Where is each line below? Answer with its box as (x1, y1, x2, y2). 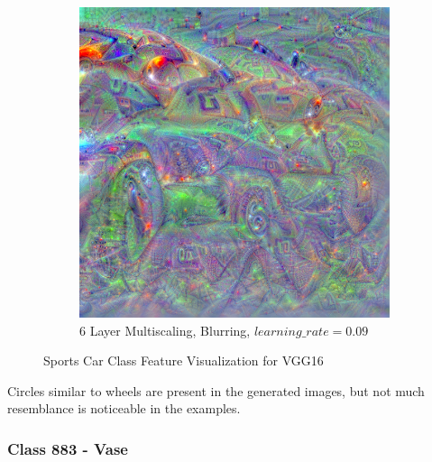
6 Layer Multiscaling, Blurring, (79, 320, 251, 339)
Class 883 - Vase (7, 437, 128, 459)
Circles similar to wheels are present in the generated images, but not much (7, 381, 425, 400)
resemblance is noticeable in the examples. (7, 399, 241, 418)
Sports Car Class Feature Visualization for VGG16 (43, 351, 324, 370)
